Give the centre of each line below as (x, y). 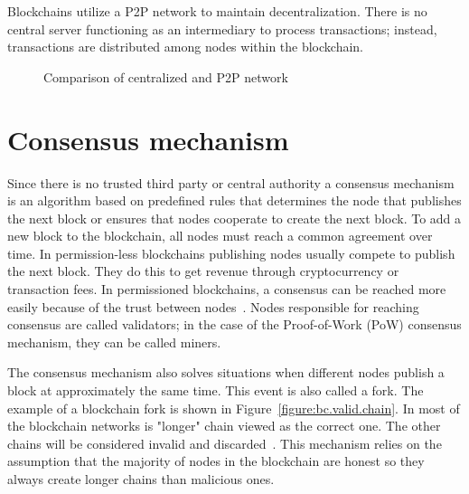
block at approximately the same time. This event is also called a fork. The (216, 390)
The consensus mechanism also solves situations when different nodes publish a (226, 372)
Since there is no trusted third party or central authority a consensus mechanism (231, 182)
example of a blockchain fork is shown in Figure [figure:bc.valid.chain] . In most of (234, 408)
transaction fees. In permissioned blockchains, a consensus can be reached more (227, 289)
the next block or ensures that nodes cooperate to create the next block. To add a (234, 218)
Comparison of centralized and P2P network (166, 76)
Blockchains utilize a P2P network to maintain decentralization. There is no (217, 11)
